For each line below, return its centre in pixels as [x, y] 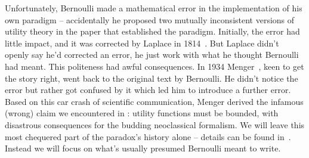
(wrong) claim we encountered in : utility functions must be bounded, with [142, 113]
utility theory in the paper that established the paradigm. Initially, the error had [152, 31]
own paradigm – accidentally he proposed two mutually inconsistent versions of [150, 19]
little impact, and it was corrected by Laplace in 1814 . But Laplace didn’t [142, 43]
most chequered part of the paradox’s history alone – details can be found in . [148, 136]
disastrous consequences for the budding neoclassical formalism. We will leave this [155, 124]
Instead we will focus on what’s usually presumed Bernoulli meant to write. [143, 148]
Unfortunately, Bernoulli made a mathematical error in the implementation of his [154, 8]
